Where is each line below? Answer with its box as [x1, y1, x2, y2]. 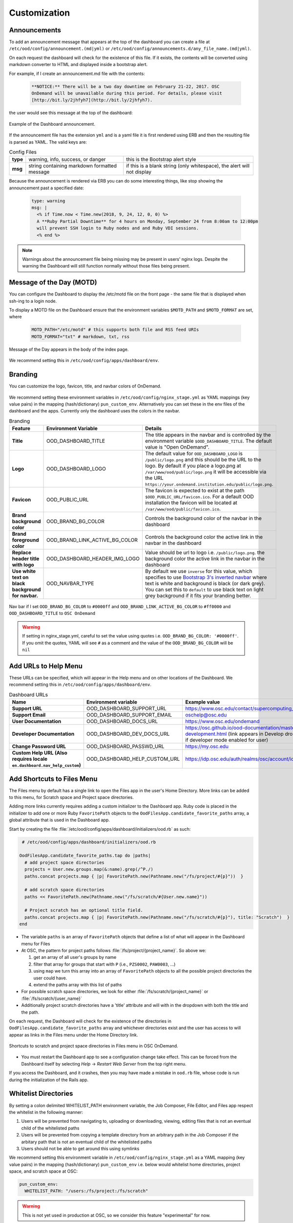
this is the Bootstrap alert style [126, 156, 196, 163]
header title [12, 555, 40, 562]
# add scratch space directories [24, 887, 105, 893]
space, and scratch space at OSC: [9, 1168, 78, 1174]
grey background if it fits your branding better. [145, 592, 251, 599]
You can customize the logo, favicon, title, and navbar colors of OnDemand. [9, 383, 162, 389]
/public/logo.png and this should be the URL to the [145, 456, 261, 463]
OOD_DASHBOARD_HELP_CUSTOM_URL [86, 756, 180, 763]
